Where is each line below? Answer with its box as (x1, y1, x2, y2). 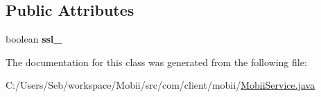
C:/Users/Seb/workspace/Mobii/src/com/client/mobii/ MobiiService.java (6, 78, 315, 92)
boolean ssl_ (6, 32, 62, 46)
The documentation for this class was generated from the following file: (6, 54, 307, 69)
